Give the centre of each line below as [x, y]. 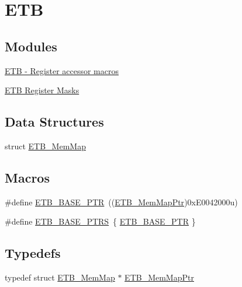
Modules [31, 46]
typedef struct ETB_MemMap [60, 277]
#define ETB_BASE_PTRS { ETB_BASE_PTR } [100, 221]
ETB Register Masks [42, 90]
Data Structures [54, 122]
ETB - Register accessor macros [62, 70]
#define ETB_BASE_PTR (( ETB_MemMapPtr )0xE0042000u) [121, 202]
